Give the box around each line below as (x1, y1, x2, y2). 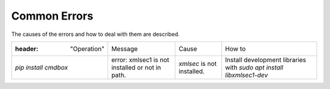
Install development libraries (225, 55, 307, 64)
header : (15, 44, 39, 53)
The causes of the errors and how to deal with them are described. (11, 30, 180, 38)
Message (111, 44, 138, 53)
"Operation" (70, 44, 105, 53)
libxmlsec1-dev (225, 71, 268, 79)
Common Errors (11, 9, 94, 23)
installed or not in (111, 63, 161, 71)
